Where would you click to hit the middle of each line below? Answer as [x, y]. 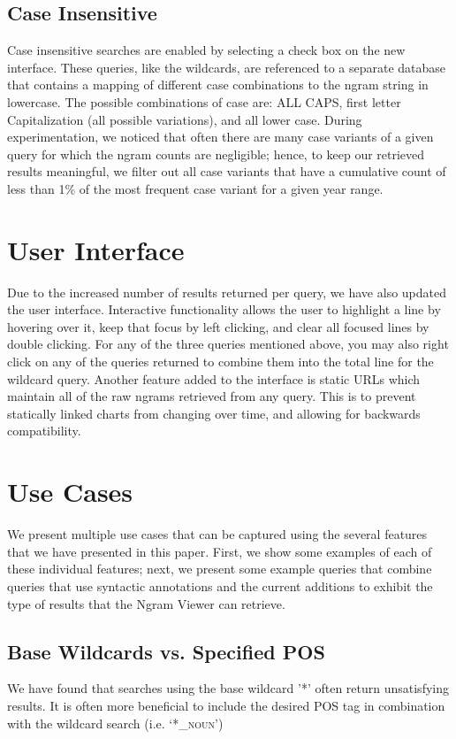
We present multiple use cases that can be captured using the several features [217, 534]
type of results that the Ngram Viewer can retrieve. [146, 603]
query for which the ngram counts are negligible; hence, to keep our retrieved [216, 154]
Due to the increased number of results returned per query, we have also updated [227, 292]
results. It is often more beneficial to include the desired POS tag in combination [226, 705]
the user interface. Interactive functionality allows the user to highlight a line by [224, 309]
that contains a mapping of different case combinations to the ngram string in [218, 85]
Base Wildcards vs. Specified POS [166, 651]
